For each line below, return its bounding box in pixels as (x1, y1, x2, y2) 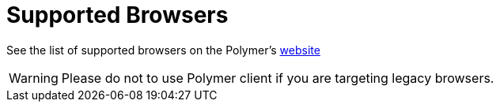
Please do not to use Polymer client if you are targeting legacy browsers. (61, 69, 494, 86)
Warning (9, 69, 59, 86)
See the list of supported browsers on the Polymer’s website (6, 43, 320, 57)
